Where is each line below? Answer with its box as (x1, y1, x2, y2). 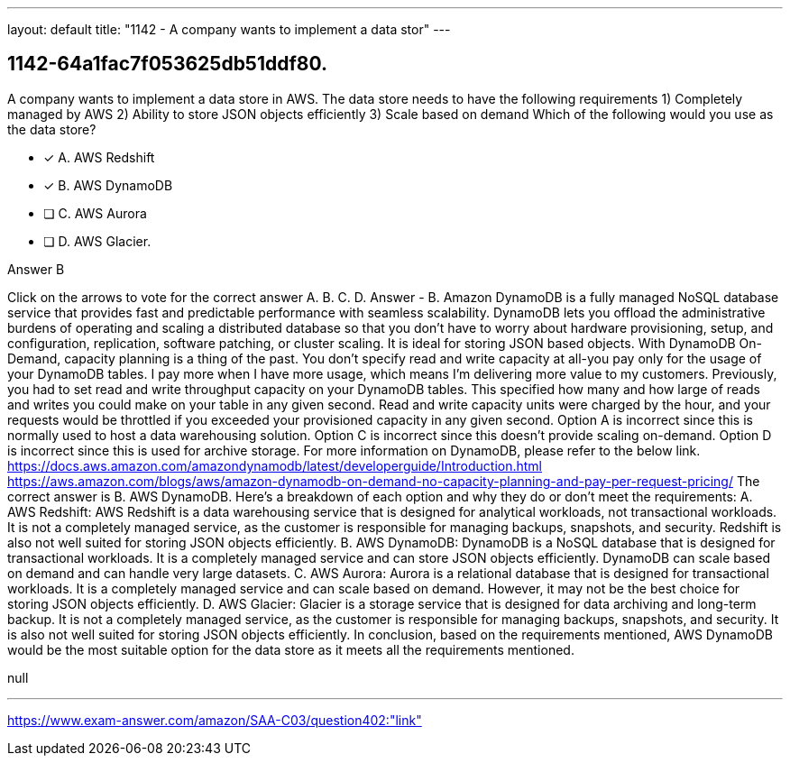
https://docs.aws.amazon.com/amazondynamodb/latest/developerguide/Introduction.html (7, 457, 542, 473)
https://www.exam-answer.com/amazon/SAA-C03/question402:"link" (7, 712, 422, 728)
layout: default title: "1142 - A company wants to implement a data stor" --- (7, 22, 451, 37)
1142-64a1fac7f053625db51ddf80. (7, 52, 328, 76)
